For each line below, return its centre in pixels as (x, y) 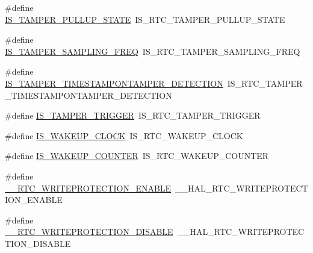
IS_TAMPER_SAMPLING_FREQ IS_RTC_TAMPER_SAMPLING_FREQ (153, 51)
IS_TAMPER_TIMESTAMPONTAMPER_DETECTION (114, 83)
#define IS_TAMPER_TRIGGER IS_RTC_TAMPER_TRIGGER (133, 115)
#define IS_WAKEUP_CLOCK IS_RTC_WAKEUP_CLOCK (124, 135)
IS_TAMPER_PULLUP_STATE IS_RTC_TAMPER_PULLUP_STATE (145, 19)
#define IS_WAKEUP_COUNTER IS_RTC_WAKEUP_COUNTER (137, 156)
